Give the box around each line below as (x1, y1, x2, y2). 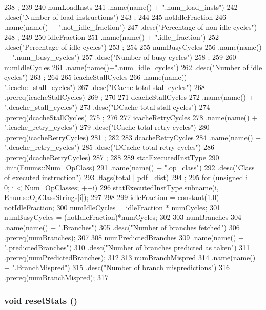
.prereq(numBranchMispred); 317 (4, 272, 109, 283)
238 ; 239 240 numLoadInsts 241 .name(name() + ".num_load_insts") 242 (4, 2, 238, 12)
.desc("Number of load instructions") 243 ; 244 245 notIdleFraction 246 (4, 11, 226, 22)
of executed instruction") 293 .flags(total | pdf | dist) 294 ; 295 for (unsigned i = (4, 172, 256, 183)
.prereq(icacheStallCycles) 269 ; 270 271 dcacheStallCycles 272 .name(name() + (4, 92, 254, 102)
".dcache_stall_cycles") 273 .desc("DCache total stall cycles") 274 (4, 101, 210, 112)
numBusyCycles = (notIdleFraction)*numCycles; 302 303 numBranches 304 (4, 212, 241, 223)
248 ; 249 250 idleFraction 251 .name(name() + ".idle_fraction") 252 (4, 31, 219, 42)
